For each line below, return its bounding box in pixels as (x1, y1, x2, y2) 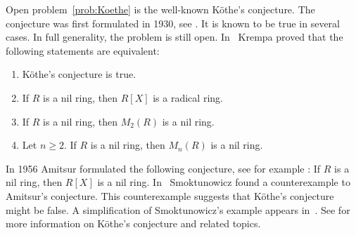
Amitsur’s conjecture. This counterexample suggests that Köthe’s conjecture (6, 188, 334, 203)
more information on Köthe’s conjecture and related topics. (6, 216, 261, 231)
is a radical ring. (153, 90, 223, 105)
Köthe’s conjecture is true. (22, 67, 136, 81)
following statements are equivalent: (6, 43, 160, 58)
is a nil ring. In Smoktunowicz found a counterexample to (97, 175, 350, 189)
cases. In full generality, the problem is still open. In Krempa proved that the (6, 29, 343, 44)
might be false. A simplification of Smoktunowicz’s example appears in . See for (6, 202, 350, 217)
